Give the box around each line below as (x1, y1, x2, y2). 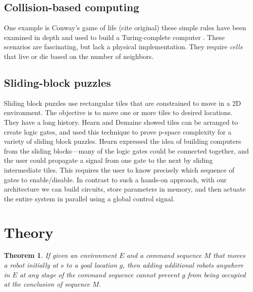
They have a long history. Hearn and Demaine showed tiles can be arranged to (4, 117, 238, 127)
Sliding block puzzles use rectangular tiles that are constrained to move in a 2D (4, 97, 241, 108)
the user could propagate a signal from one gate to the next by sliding (4, 155, 213, 165)
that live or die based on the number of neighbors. (4, 51, 154, 61)
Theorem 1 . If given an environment (4, 250, 117, 260)
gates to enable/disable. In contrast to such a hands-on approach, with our (4, 174, 227, 184)
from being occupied (187, 269, 246, 279)
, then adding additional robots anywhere (123, 260, 244, 270)
